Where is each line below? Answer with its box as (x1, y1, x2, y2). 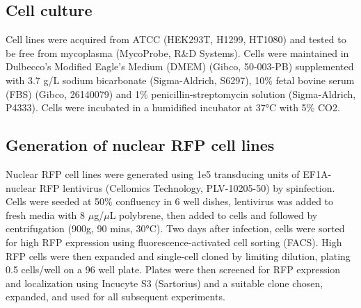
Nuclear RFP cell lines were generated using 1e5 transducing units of (6, 166, 300, 181)
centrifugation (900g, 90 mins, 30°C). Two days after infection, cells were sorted (6, 221, 345, 236)
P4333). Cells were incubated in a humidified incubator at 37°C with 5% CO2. (6, 100, 340, 115)
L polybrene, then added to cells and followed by (109, 207, 318, 222)
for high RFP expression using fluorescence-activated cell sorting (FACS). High (6, 234, 342, 249)
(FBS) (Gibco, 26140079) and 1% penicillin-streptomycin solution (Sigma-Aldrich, (6, 86, 356, 101)
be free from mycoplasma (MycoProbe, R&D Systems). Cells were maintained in (6, 45, 349, 60)
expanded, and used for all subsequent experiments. (6, 289, 225, 304)
